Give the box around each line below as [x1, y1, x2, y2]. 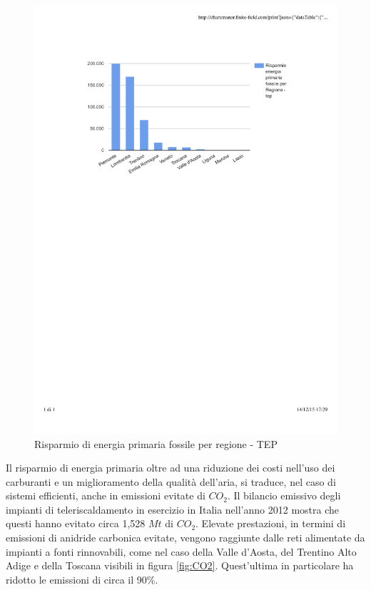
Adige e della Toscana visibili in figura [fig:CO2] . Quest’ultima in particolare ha [6, 558, 354, 573]
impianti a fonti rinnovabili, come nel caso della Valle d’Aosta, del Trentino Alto [6, 544, 357, 559]
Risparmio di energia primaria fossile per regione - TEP [34, 436, 278, 451]
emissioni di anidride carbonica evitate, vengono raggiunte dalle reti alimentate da [6, 530, 365, 545]
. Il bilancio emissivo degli [227, 488, 341, 503]
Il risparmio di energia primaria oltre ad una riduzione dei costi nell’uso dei [6, 460, 335, 475]
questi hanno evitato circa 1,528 [6, 516, 146, 531]
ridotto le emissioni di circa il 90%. [6, 571, 158, 586]
